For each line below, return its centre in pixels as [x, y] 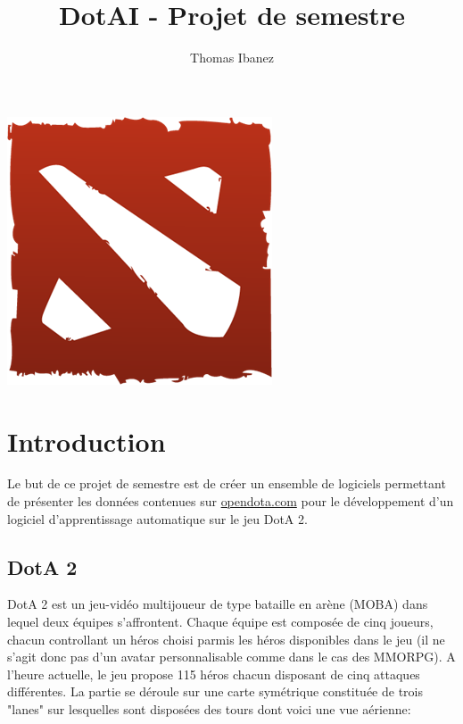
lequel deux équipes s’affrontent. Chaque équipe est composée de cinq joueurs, [220, 622]
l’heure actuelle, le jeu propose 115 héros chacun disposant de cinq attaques [214, 674]
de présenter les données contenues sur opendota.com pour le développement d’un [231, 501]
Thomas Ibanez [232, 58]
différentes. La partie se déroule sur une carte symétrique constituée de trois [215, 691]
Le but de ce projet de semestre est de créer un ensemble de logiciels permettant [227, 483]
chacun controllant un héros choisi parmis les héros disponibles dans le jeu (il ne [226, 639]
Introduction [87, 441]
